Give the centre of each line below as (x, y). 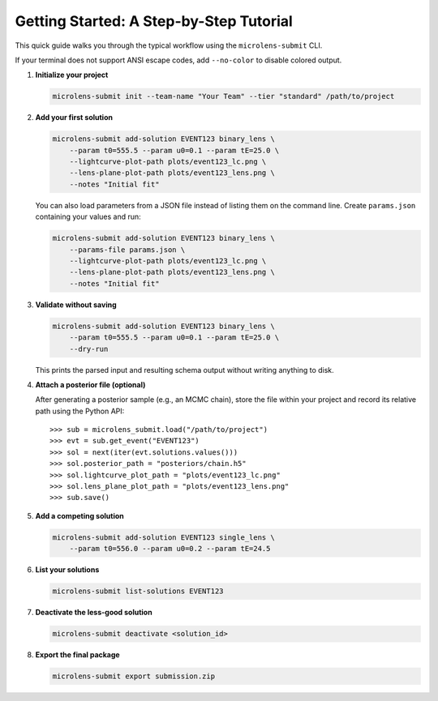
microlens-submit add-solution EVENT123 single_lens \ (163, 537)
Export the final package (78, 655)
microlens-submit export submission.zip (133, 676)
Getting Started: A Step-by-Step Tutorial (154, 21)
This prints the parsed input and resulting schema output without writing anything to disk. (185, 370)
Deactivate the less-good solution (94, 613)
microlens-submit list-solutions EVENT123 (138, 591)
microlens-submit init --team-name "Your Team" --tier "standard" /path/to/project (223, 96)
